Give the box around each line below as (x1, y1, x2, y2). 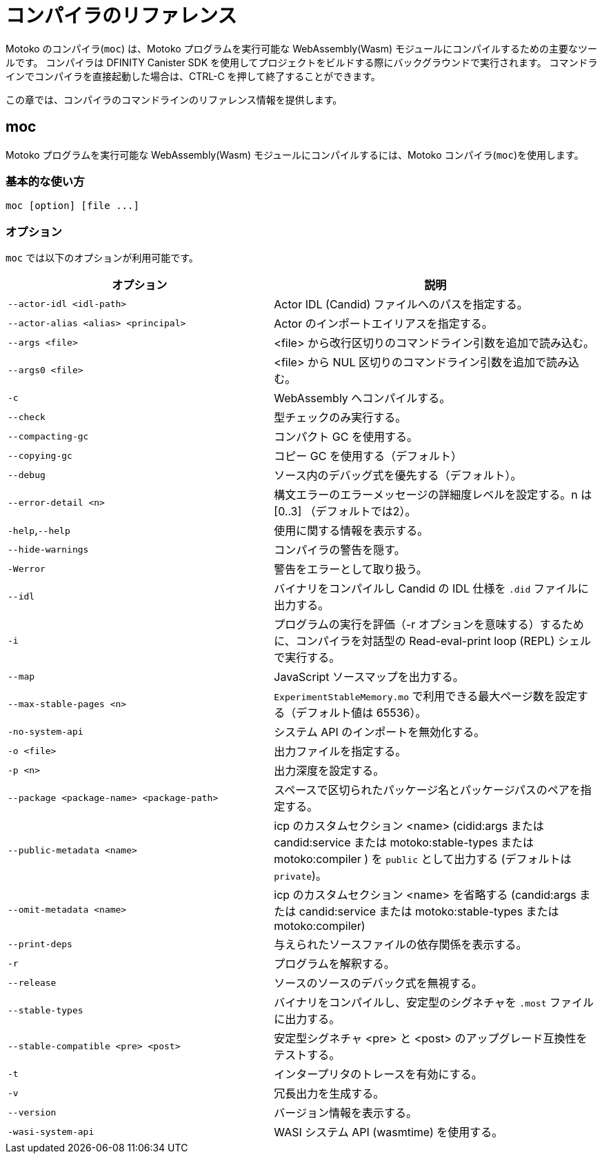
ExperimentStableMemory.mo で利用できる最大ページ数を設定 (274, 689, 577, 704)
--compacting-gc (8, 430, 89, 442)
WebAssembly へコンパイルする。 (274, 391, 451, 406)
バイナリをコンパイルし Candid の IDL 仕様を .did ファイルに (274, 582, 589, 596)
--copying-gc (8, 450, 72, 461)
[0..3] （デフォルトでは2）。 (274, 504, 417, 519)
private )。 (274, 869, 327, 883)
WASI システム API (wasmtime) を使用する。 (274, 1125, 503, 1140)
